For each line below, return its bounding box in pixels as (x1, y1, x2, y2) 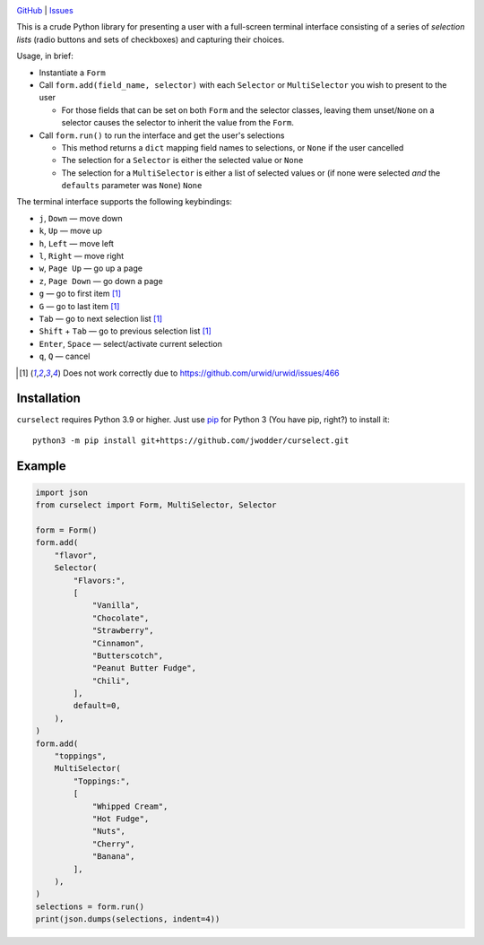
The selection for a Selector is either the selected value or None (61, 155, 304, 166)
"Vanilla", (91, 601, 141, 611)
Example (16, 458, 66, 473)
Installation (16, 391, 81, 406)
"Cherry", (91, 838, 135, 849)
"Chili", (91, 675, 131, 686)
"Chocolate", (91, 612, 150, 623)
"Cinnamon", (91, 637, 145, 648)
